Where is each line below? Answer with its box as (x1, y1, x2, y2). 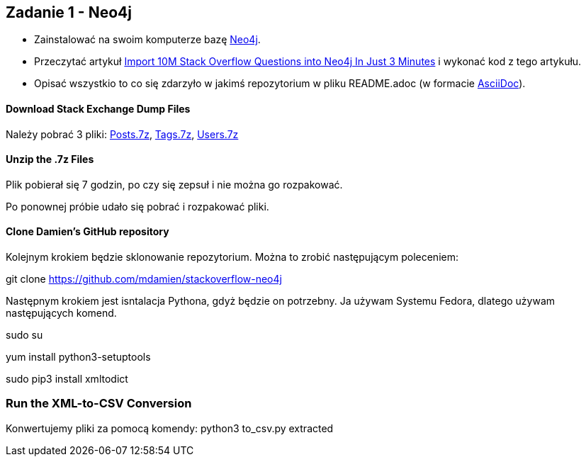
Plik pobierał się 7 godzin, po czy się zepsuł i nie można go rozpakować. (6, 178, 343, 191)
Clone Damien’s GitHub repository (6, 225, 169, 238)
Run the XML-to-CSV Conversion (6, 396, 192, 411)
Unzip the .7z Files (6, 153, 94, 166)
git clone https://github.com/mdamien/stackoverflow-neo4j (6, 273, 282, 286)
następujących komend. (6, 307, 117, 320)
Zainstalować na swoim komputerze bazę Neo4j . (34, 33, 261, 46)
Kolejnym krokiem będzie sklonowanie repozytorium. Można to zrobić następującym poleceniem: (6, 251, 458, 264)
